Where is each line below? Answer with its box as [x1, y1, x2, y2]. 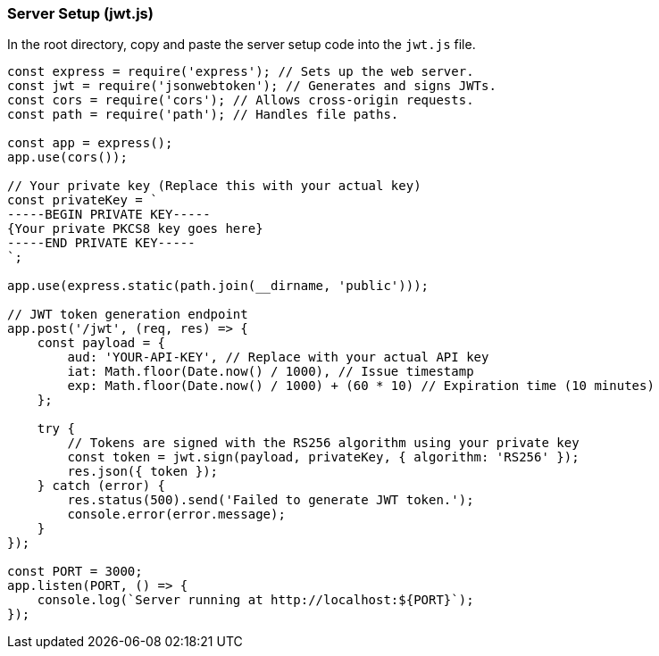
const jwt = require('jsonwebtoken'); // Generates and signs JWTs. [7, 79, 496, 94]
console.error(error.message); [67, 507, 286, 522]
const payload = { [37, 336, 166, 351]
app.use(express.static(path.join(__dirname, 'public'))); [7, 278, 430, 294]
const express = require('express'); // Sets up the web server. [7, 64, 474, 79]
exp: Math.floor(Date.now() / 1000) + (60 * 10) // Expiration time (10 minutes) [67, 378, 655, 394]
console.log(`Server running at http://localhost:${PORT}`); [37, 593, 474, 608]
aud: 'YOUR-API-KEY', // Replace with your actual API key [67, 350, 489, 365]
